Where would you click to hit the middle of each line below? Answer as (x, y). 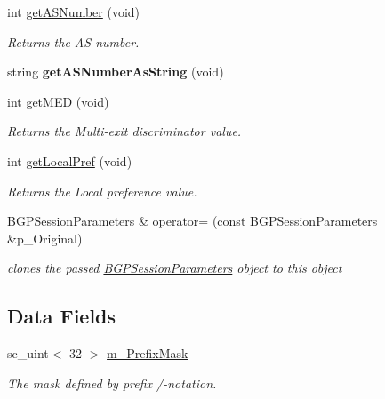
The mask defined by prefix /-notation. (112, 383)
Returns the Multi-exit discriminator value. (124, 131)
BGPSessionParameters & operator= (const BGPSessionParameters (192, 221)
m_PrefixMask (148, 353)
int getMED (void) (58, 101)
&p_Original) (45, 238)
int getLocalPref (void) (70, 160)
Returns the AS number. (73, 41)
